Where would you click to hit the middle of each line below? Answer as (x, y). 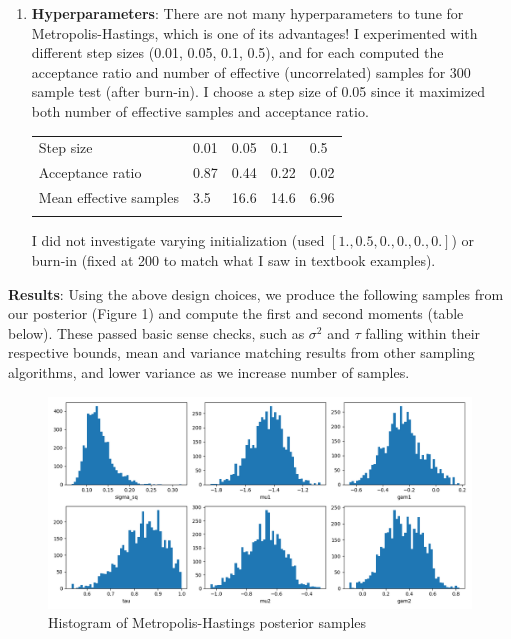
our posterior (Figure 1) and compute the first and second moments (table (236, 313)
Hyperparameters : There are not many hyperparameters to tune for (247, 13)
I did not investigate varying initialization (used (178, 240)
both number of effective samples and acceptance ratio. (200, 110)
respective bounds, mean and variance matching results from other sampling (241, 352)
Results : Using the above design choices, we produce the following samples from (256, 293)
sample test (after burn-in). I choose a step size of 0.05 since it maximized (258, 91)
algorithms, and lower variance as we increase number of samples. (209, 371)
